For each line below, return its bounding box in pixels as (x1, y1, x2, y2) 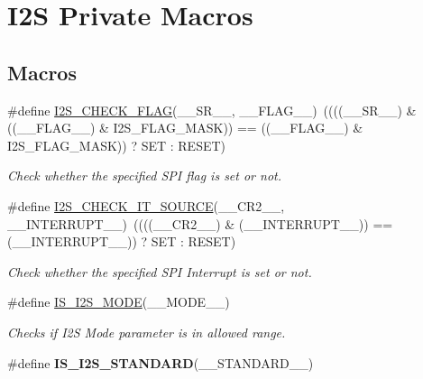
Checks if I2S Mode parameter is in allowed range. (7, 322, 286, 341)
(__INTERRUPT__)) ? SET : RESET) (7, 232, 236, 251)
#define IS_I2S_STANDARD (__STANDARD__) (7, 353, 314, 372)
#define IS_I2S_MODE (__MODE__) (7, 292, 230, 311)
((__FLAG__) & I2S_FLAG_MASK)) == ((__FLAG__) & (7, 118, 363, 137)
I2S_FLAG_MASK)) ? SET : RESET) (7, 135, 226, 154)
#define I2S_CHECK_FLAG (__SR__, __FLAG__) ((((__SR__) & (7, 100, 417, 119)
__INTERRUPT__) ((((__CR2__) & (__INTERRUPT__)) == (7, 214, 393, 233)
